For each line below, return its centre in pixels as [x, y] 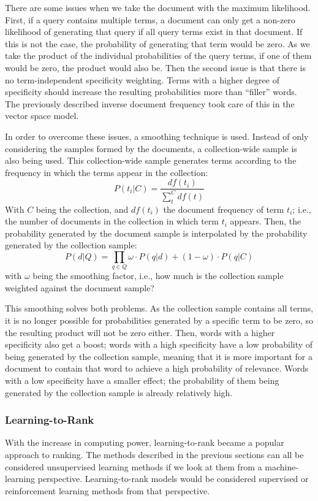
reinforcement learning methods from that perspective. [108, 490]
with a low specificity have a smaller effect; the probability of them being [142, 380]
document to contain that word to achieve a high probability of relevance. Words [157, 368]
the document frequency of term [224, 209]
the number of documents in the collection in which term [112, 221]
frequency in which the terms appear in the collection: [107, 172]
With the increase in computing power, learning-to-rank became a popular [145, 442]
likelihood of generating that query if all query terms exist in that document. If [154, 32]
